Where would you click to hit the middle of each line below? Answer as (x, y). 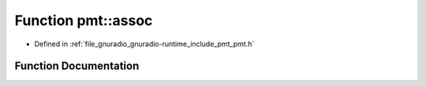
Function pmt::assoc (84, 20)
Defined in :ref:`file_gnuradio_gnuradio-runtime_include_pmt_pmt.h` (144, 44)
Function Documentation (77, 66)
